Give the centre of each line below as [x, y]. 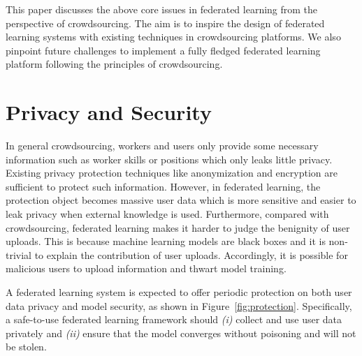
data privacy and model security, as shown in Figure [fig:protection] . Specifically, [179, 305]
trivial [19, 254]
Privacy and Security [109, 112]
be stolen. [26, 347]
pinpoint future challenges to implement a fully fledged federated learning [163, 50]
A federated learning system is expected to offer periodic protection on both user [179, 292]
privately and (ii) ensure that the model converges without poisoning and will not [181, 333]
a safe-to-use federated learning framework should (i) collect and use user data [174, 319]
